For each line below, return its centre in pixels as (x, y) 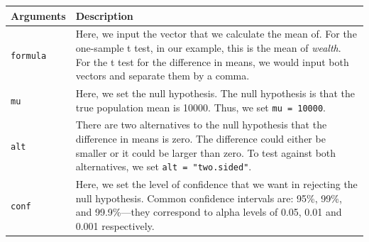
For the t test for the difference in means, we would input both (212, 61)
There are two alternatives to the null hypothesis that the (201, 125)
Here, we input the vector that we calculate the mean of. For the (216, 34)
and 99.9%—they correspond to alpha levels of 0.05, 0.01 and (209, 212)
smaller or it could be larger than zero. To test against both (206, 152)
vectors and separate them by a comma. (163, 76)
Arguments (38, 15)
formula (29, 56)
